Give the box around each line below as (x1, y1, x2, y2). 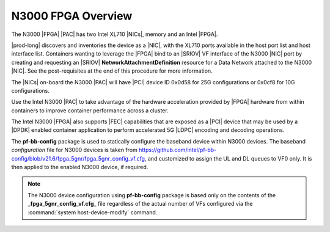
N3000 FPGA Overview (11, 9, 133, 23)
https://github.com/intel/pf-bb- (138, 147, 217, 154)
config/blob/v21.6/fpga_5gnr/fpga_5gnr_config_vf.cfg (11, 154, 145, 162)
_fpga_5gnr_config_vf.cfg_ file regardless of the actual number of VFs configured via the (28, 200, 253, 208)
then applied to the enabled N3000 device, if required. (11, 164, 148, 171)
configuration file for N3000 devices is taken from (11, 147, 137, 154)
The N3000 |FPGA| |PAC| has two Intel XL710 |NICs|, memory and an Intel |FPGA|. (11, 31, 218, 38)
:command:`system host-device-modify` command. (28, 208, 158, 216)
